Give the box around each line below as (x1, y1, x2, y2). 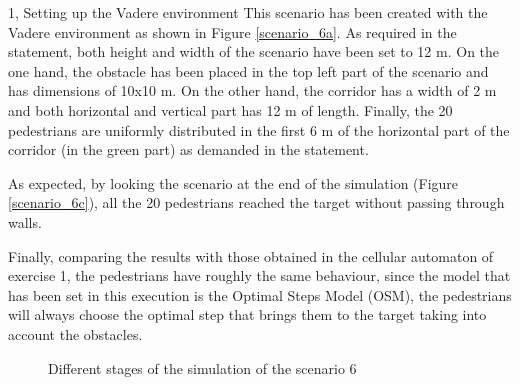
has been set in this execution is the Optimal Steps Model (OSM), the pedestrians (8, 284, 512, 305)
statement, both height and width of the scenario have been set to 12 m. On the (8, 41, 500, 62)
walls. (8, 211, 42, 232)
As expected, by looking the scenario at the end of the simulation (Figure (8, 172, 459, 193)
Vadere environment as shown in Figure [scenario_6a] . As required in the (8, 21, 457, 42)
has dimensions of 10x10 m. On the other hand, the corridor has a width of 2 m (8, 80, 497, 101)
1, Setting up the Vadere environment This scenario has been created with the (8, 2, 488, 22)
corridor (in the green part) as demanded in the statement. (8, 139, 369, 160)
